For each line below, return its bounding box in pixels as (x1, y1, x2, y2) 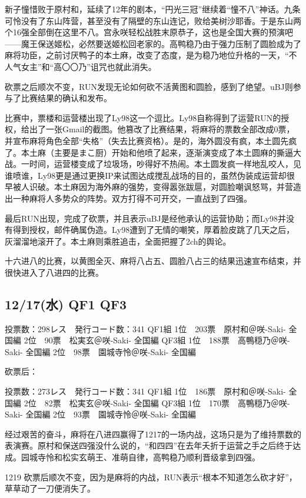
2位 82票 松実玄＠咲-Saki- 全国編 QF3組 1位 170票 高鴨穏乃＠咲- (24, 396, 290, 409)
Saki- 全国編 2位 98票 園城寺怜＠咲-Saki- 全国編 (5, 345, 197, 357)
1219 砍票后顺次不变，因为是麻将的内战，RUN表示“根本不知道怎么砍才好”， (5, 470, 297, 483)
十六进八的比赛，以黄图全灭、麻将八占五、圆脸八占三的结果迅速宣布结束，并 (5, 255, 301, 267)
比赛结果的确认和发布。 (21, 92, 112, 104)
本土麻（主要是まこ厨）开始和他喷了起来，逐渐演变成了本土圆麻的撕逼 (21, 146, 293, 158)
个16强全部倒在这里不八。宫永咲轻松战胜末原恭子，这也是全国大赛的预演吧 (5, 26, 293, 38)
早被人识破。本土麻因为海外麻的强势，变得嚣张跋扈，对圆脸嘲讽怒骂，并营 (5, 181, 293, 193)
